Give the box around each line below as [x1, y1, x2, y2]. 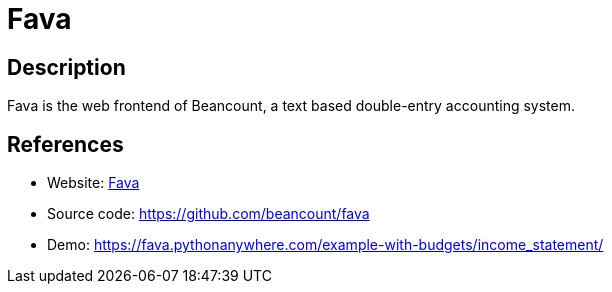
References [7, 131, 124, 157]
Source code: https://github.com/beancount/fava [47, 205, 370, 223]
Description [7, 54, 126, 80]
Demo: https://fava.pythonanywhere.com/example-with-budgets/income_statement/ [47, 236, 604, 254]
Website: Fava [47, 174, 140, 192]
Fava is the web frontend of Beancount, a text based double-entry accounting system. [7, 97, 575, 115]
